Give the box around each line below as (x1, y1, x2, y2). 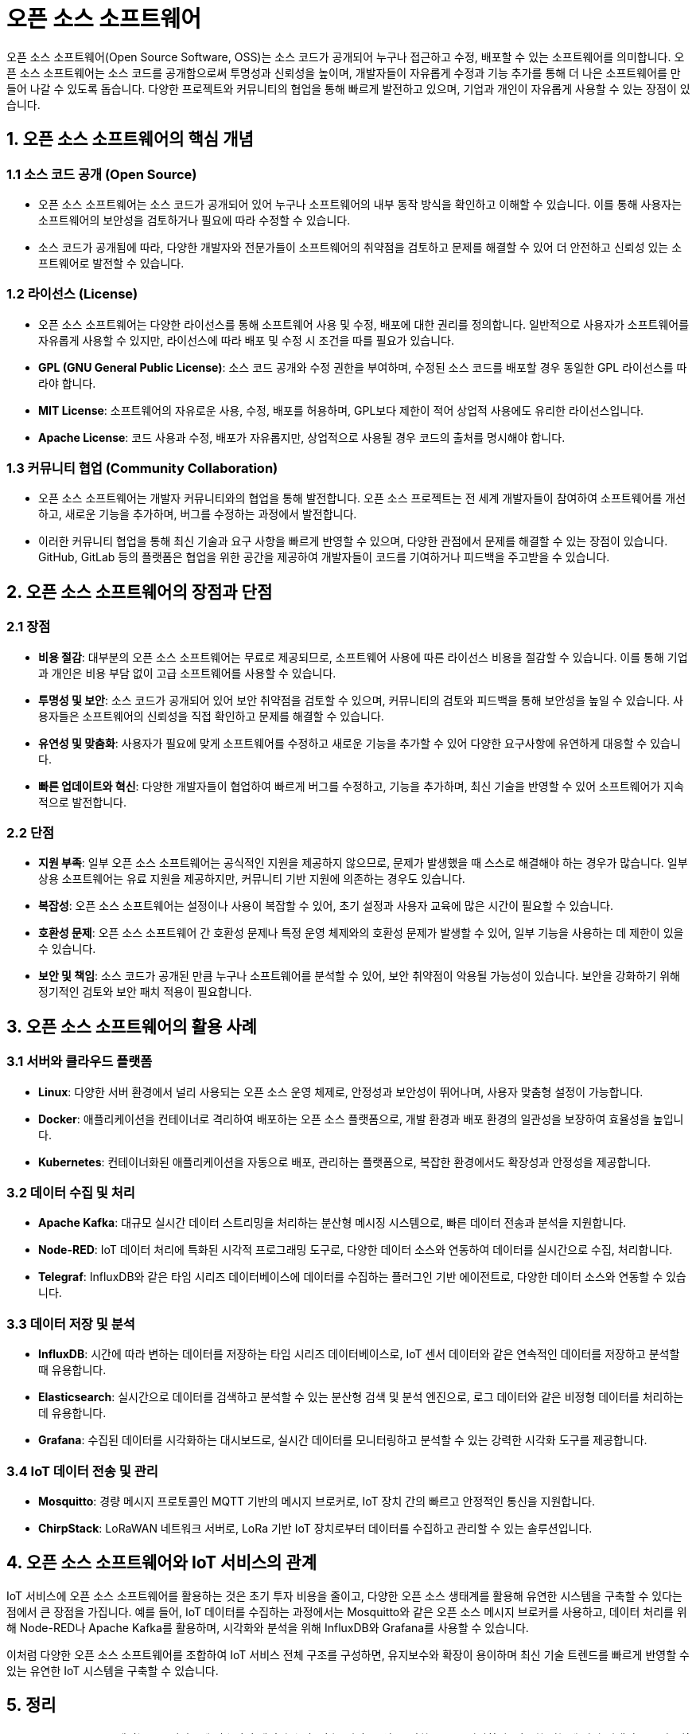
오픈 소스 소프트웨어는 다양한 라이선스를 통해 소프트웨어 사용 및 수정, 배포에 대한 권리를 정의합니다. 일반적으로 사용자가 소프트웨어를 (38, 317, 690, 331)
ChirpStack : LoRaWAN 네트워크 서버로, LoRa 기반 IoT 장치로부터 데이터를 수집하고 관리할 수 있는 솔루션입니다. (38, 1521, 593, 1535)
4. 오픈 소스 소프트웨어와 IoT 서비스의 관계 (6, 1552, 317, 1573)
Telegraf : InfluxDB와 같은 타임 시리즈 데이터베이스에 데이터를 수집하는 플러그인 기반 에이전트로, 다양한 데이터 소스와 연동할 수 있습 (38, 1270, 686, 1284)
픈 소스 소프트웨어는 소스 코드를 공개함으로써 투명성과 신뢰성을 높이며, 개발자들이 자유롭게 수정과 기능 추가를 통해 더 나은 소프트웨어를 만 (6, 65, 681, 80)
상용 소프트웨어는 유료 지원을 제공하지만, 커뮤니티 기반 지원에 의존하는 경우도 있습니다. (38, 872, 465, 886)
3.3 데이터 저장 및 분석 (6, 1315, 135, 1332)
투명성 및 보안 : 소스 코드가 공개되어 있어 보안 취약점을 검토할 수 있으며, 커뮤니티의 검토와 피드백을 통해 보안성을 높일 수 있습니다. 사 (38, 693, 683, 707)
